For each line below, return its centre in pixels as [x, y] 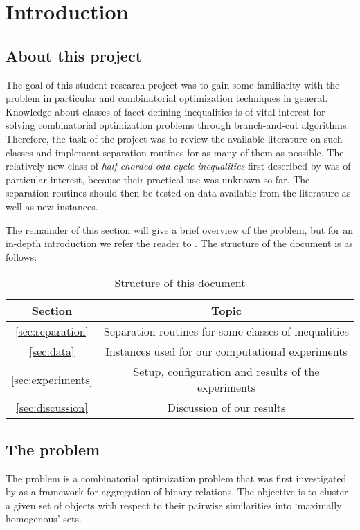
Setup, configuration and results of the [226, 372]
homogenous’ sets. [44, 519]
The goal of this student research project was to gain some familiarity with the [173, 84]
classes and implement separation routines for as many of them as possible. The [175, 152]
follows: [21, 256]
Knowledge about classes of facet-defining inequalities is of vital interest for [165, 111]
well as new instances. [52, 206]
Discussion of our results [226, 408]
